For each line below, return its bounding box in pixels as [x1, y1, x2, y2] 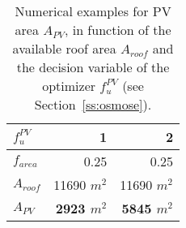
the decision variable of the [16, 58, 170, 76]
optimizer [42, 76, 96, 95]
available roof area [12, 39, 116, 58]
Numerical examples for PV [15, 2, 171, 20]
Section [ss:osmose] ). [34, 95, 152, 114]
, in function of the [64, 20, 171, 39]
